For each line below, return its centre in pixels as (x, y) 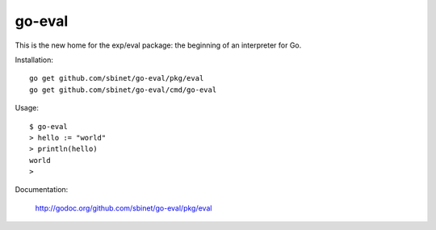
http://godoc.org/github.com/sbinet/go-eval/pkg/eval (124, 208)
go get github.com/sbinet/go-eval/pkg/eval (117, 78)
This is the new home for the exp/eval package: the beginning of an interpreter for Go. (158, 45)
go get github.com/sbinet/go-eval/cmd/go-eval (123, 90)
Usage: (27, 108)
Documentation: (42, 190)
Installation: (34, 60)
